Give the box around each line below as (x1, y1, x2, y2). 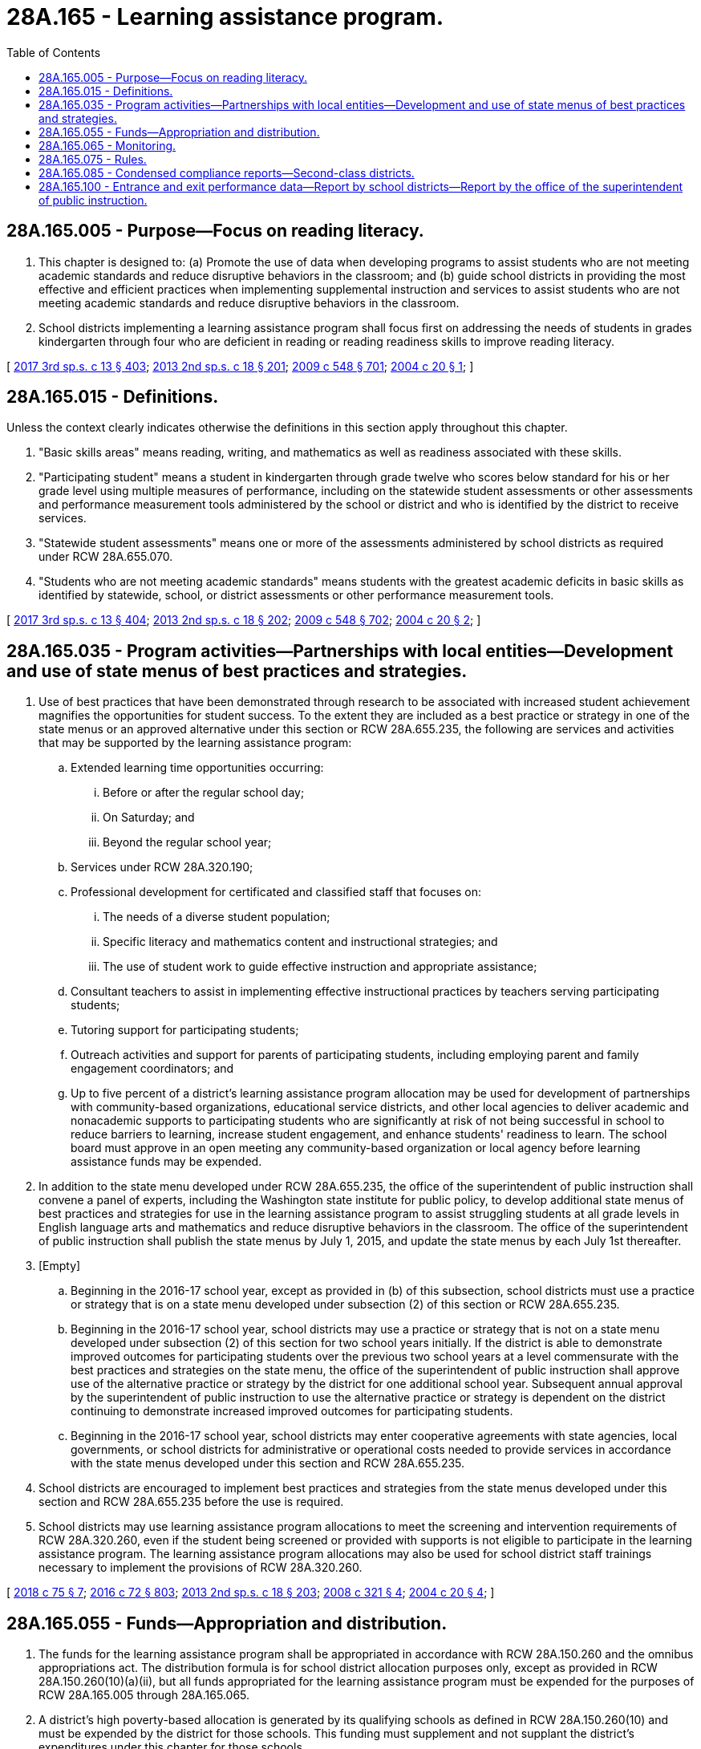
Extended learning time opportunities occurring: (71, 761, 324, 775)
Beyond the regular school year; (103, 835, 272, 850)
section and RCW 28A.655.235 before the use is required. (38, 1495, 344, 1509)
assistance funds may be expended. (71, 1155, 262, 1169)
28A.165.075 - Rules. (38, 152, 147, 166)
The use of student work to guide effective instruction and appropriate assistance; (103, 960, 537, 974)
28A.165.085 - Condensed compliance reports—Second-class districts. (38, 165, 415, 180)
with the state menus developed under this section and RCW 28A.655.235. (71, 1456, 465, 1471)
